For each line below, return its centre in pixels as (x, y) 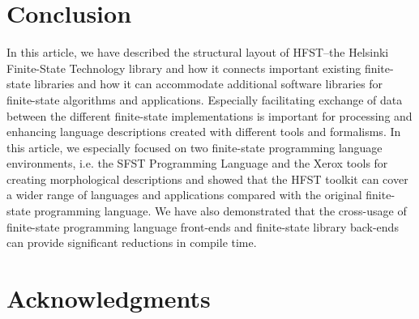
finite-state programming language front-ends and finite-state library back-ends (203, 226)
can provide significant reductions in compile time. (132, 242)
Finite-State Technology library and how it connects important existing (184, 68)
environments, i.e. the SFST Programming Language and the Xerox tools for (197, 163)
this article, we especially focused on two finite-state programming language (195, 147)
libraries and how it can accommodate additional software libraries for (209, 84)
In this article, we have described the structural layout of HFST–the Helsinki (198, 52)
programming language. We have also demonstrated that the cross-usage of (220, 211)
